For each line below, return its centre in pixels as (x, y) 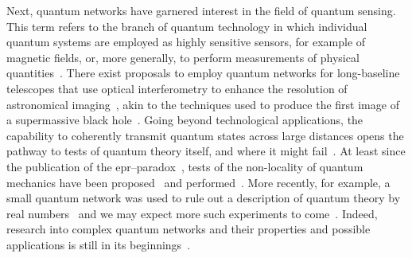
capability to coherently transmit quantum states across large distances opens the (205, 135)
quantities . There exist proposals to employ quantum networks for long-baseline (203, 73)
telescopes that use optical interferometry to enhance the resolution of (177, 88)
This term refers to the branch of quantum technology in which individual (187, 26)
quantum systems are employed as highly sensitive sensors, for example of (186, 42)
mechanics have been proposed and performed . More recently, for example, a (198, 182)
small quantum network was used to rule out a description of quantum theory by (204, 198)
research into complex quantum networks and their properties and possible (189, 229)
